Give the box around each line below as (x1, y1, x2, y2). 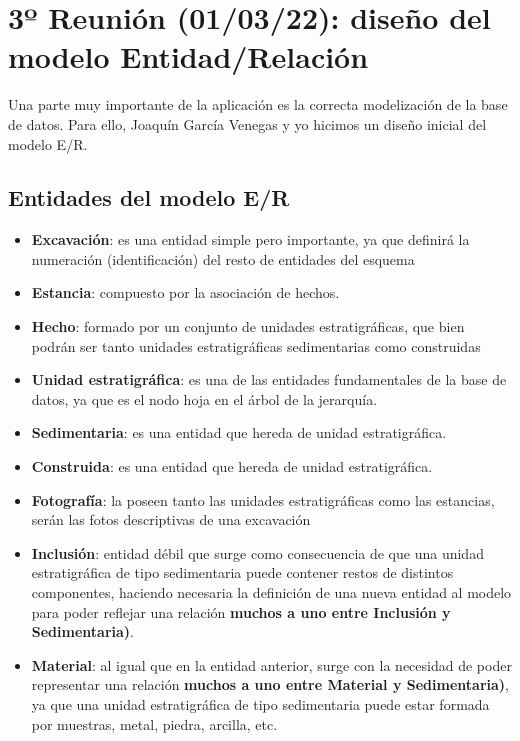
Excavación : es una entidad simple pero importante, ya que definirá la (31, 229, 470, 250)
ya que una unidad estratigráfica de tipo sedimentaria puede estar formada (31, 693, 490, 714)
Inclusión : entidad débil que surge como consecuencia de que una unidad (31, 542, 484, 563)
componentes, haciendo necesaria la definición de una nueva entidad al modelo (31, 582, 512, 603)
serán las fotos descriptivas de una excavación (31, 509, 311, 530)
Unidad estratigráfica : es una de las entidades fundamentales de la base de (31, 369, 507, 390)
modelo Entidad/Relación (8, 36, 369, 77)
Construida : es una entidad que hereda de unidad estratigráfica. (31, 456, 433, 477)
